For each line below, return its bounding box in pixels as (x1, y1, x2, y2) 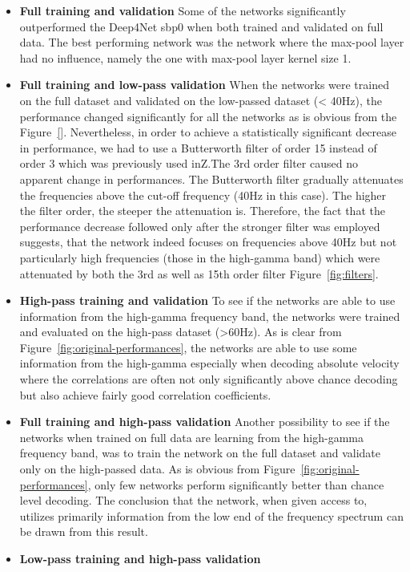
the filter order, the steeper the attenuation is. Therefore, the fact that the (19, 202, 385, 219)
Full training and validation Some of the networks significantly (19, 2, 346, 18)
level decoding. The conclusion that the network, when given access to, (19, 492, 368, 509)
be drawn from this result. (19, 523, 148, 540)
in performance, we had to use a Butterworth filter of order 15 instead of (19, 139, 377, 156)
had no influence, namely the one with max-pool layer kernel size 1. (19, 49, 352, 66)
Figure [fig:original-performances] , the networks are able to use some (19, 339, 357, 355)
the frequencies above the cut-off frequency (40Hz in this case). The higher (19, 186, 387, 203)
